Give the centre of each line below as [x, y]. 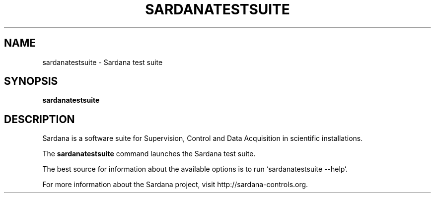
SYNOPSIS [31, 81]
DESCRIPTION [39, 119]
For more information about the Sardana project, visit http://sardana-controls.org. [175, 185]
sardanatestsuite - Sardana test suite [103, 62]
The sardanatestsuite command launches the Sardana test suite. [149, 154]
